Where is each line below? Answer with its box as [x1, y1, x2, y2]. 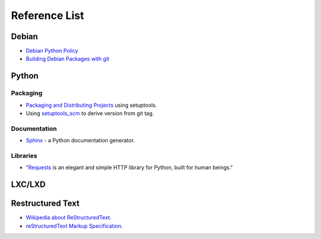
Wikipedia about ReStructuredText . [26, 214, 112, 221]
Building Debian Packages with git [26, 55, 109, 62]
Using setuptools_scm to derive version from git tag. [26, 110, 154, 117]
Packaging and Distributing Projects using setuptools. [26, 101, 158, 109]
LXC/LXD [11, 180, 46, 190]
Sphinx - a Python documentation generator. [26, 137, 135, 144]
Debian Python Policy [26, 47, 78, 55]
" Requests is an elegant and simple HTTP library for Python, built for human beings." [26, 164, 233, 171]
